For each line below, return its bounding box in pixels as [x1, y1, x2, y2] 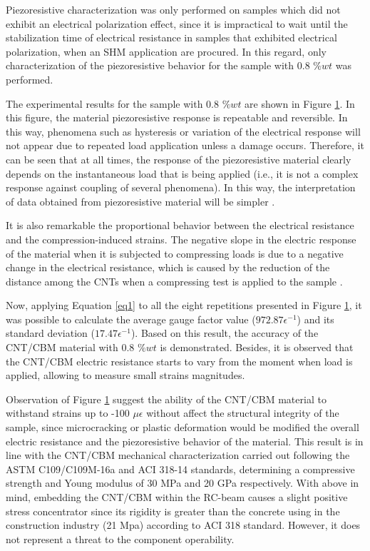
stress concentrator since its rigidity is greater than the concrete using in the [6, 503, 340, 518]
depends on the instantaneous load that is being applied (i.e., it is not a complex [6, 166, 359, 181]
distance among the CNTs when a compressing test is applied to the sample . [6, 273, 343, 288]
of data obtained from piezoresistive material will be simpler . [6, 193, 275, 208]
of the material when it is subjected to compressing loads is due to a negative [6, 246, 344, 261]
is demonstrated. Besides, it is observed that [160, 340, 354, 355]
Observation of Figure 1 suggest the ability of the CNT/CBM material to [6, 391, 327, 406]
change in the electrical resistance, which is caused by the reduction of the [6, 260, 330, 275]
